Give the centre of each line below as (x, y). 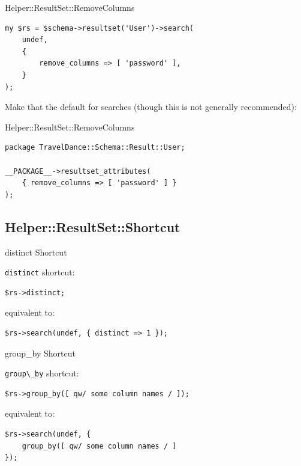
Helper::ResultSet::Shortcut (93, 226)
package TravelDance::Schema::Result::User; (95, 148)
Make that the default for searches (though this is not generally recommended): (151, 107)
